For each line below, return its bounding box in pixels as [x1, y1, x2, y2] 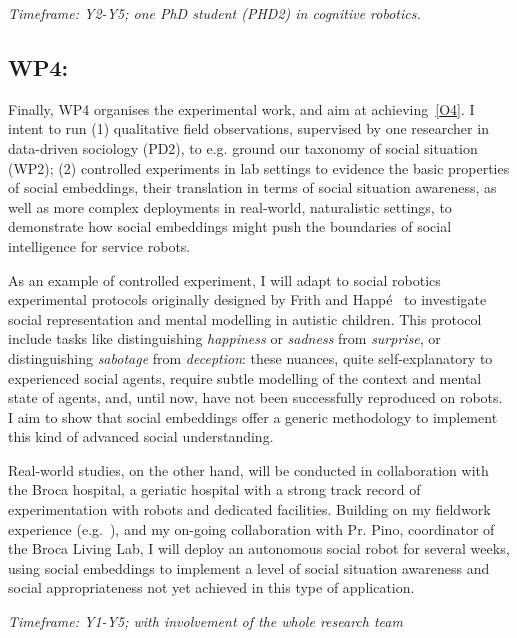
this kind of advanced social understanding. [8, 426, 274, 447]
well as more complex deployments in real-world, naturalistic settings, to [8, 196, 452, 217]
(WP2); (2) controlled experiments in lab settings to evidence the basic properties [8, 157, 510, 178]
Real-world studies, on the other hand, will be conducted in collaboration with [8, 459, 489, 480]
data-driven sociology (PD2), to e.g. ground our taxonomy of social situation [8, 137, 478, 158]
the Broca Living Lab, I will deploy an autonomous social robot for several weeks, [8, 538, 510, 559]
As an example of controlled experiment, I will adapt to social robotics [8, 269, 441, 290]
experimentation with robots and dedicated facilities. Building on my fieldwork [8, 499, 491, 520]
